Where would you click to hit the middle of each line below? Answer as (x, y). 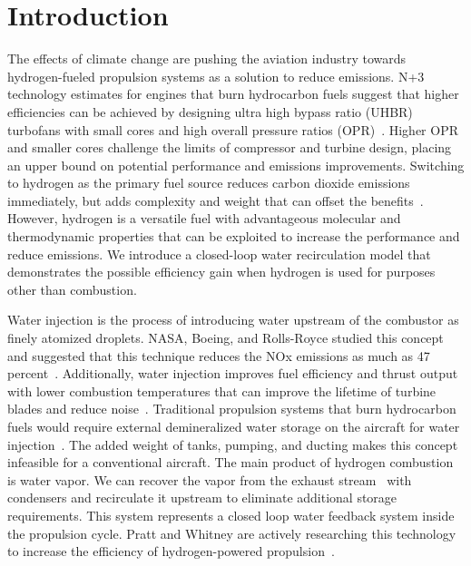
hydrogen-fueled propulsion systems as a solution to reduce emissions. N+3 (216, 76)
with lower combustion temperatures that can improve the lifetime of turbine (222, 390)
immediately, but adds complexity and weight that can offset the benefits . (216, 200)
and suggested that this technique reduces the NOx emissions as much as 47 (219, 355)
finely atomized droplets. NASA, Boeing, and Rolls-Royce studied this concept (226, 338)
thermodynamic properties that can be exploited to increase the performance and (234, 236)
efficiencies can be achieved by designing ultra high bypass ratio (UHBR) (210, 111)
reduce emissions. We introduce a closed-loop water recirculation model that (219, 254)
